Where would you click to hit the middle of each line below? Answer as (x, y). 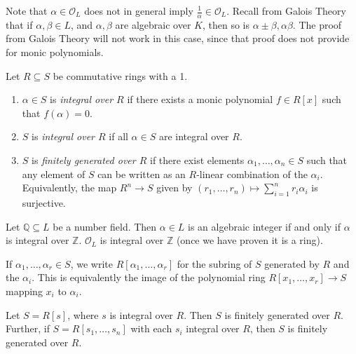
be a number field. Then (105, 226)
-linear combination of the (252, 173)
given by (174, 188)
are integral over (194, 136)
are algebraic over (153, 24)
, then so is (226, 24)
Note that (27, 11)
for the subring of (214, 263)
